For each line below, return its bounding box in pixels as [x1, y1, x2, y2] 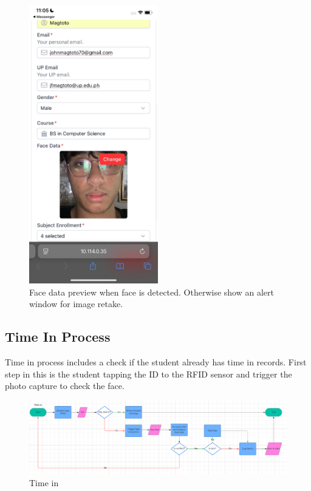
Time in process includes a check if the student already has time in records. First [5, 355, 307, 368]
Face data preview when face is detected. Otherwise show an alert [29, 285, 274, 298]
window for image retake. [29, 297, 123, 310]
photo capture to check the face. [5, 379, 125, 392]
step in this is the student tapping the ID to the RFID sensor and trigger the [5, 367, 292, 380]
